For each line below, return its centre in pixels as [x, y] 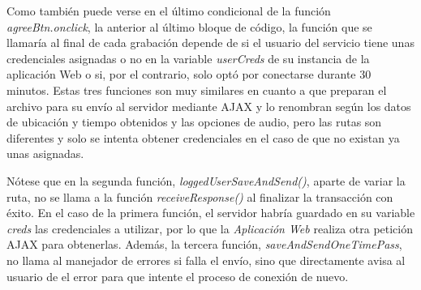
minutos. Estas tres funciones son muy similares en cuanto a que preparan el [197, 90]
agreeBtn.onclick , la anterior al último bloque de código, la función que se [189, 26]
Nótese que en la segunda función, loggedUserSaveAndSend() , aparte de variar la [206, 180]
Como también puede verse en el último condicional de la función [169, 11]
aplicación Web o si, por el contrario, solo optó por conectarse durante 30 [189, 74]
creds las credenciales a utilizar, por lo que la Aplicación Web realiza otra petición [210, 228]
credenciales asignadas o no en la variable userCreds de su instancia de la [188, 58]
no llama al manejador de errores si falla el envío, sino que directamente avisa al [206, 260]
